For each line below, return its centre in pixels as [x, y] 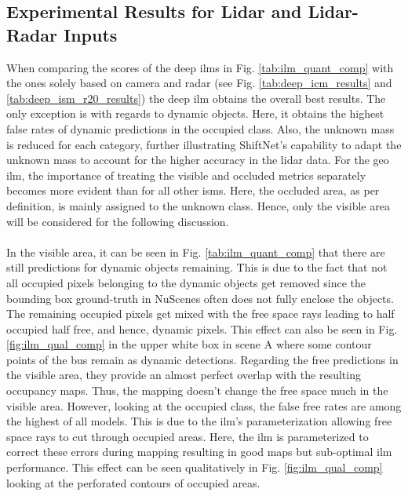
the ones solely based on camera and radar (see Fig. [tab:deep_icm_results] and [199, 83]
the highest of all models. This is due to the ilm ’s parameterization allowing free [199, 421]
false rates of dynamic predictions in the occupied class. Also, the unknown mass [200, 128]
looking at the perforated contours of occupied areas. [133, 482]
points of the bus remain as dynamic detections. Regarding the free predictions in [202, 359]
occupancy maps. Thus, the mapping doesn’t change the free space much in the [197, 390]
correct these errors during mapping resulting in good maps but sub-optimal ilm [199, 452]
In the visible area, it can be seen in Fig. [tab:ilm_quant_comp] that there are [196, 252]
